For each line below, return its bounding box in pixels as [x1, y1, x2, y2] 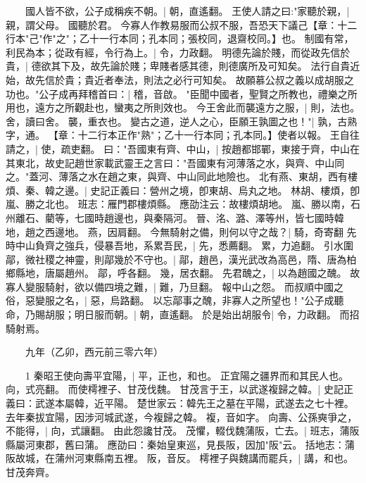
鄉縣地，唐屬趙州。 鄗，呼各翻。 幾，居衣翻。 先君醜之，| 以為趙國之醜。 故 [6, 265, 360, 280]
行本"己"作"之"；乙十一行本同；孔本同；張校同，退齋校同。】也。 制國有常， [6, 31, 354, 46]
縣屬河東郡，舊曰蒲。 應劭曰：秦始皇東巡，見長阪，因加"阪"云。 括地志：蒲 [6, 437, 355, 451]
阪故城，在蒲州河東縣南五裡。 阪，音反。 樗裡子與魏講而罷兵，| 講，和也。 [6, 451, 353, 465]
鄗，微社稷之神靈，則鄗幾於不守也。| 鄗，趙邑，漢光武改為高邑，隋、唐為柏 [6, 251, 357, 266]
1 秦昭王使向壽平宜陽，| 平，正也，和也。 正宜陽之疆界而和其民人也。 [25, 368, 348, 382]
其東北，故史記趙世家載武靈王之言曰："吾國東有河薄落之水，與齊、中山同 [6, 155, 345, 170]
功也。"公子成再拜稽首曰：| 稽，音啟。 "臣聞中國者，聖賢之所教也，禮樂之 [6, 86, 348, 101]
